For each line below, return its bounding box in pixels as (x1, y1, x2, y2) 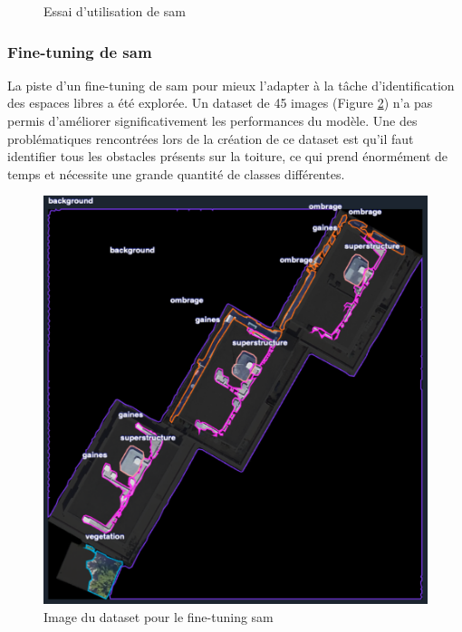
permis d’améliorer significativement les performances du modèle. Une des (7, 111, 418, 129)
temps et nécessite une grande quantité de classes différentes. (7, 164, 345, 183)
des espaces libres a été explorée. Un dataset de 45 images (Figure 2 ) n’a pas (7, 93, 433, 112)
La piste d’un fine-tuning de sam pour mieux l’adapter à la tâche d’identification (7, 75, 455, 94)
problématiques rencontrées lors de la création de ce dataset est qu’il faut (7, 129, 414, 148)
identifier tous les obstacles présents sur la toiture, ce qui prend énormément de (7, 147, 448, 166)
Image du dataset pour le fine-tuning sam (43, 607, 274, 626)
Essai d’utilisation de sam (43, 2, 186, 20)
